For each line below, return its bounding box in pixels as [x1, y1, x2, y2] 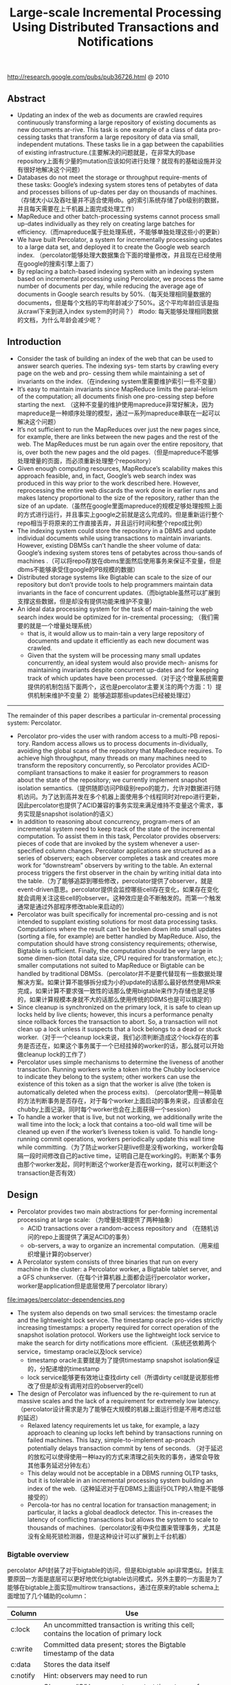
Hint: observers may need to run [43, 1671, 148, 1680]
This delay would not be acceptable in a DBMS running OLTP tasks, [27, 1469, 219, 1477]
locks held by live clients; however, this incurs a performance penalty [16, 1010, 213, 1018]
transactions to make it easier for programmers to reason [47, 768, 208, 777]
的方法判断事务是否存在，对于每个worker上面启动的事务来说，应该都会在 [16, 1096, 224, 1104]
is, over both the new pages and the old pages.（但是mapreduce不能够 [16, 448, 219, 456]
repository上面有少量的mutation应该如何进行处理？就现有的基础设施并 [16, 157, 216, 165]
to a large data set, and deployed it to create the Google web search [16, 243, 210, 251]
